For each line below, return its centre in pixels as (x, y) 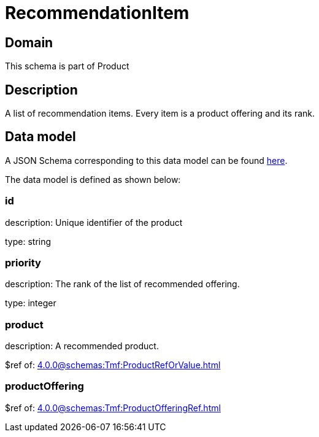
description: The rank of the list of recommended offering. (122, 284)
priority (23, 262)
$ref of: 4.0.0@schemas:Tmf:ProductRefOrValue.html (113, 365)
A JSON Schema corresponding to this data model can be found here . (146, 160)
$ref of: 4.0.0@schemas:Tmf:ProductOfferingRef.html (113, 408)
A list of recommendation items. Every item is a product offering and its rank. (160, 114)
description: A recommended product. (82, 346)
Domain (29, 42)
